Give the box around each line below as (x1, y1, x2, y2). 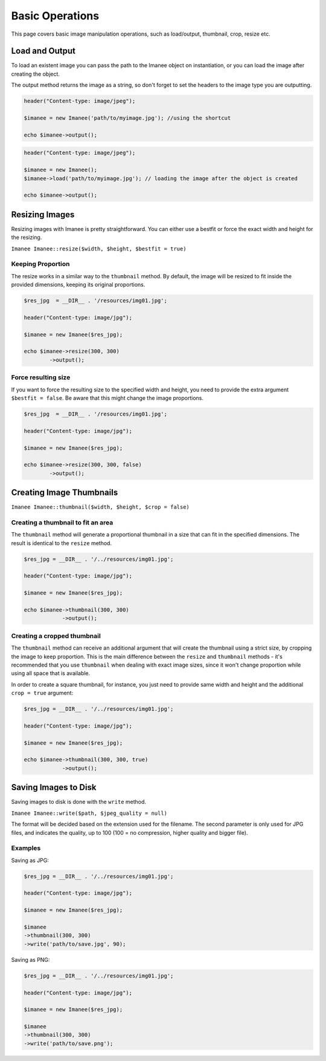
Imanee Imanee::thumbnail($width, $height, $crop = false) (11, 504, 190, 511)
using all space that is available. (11, 670, 91, 677)
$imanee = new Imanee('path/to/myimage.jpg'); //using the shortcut (24, 115, 231, 121)
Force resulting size (11, 373, 71, 382)
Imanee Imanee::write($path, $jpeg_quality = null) (11, 809, 168, 817)
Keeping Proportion (11, 260, 70, 269)
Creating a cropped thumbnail (11, 632, 101, 640)
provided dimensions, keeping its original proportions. (11, 281, 145, 289)
